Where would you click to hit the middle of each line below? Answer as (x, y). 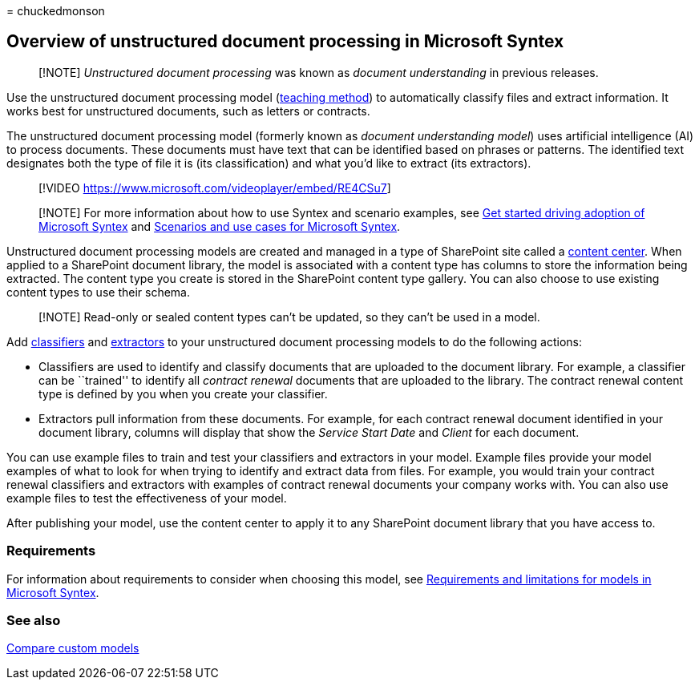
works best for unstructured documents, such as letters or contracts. (188, 111)
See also (34, 620)
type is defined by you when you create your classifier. (183, 393)
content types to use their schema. (98, 292)
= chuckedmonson (56, 11)
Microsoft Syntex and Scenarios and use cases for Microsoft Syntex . (220, 226)
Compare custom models (73, 648)
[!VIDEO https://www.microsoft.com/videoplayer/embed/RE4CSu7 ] (215, 188)
